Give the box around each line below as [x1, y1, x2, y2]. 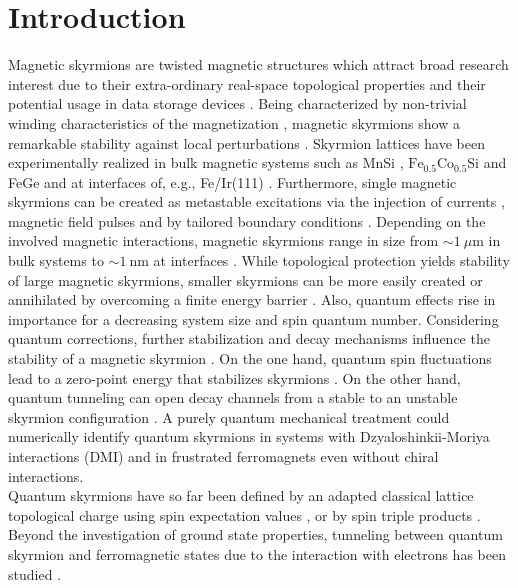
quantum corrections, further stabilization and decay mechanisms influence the [8, 328, 490, 349]
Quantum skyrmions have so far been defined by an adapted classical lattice [8, 485, 474, 506]
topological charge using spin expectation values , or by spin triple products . [8, 504, 481, 525]
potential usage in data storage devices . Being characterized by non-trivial [8, 93, 467, 114]
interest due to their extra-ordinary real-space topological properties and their [8, 73, 486, 94]
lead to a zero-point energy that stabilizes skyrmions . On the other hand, [8, 367, 461, 388]
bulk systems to [8, 250, 104, 271]
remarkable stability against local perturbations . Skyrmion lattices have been [8, 132, 485, 153]
